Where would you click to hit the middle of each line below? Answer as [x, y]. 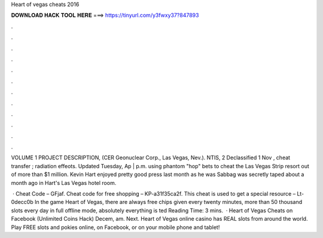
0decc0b [22, 202]
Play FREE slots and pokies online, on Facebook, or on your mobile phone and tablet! [115, 227]
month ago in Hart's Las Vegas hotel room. [64, 183]
